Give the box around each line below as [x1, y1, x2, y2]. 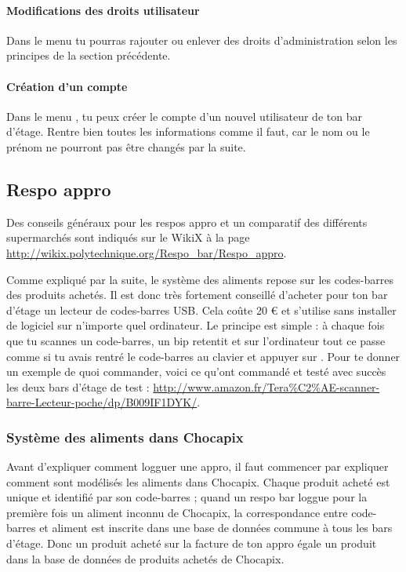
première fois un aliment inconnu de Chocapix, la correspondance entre [6, 504, 348, 520]
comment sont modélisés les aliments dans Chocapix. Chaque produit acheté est [6, 473, 390, 490]
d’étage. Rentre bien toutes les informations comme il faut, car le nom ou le [6, 123, 370, 140]
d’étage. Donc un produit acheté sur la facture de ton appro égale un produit [6, 535, 377, 552]
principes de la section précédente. [6, 47, 171, 64]
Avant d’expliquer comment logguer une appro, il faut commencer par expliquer [6, 458, 389, 475]
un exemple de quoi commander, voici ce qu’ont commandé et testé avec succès [6, 363, 386, 380]
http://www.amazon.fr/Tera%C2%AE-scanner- [153, 378, 380, 395]
